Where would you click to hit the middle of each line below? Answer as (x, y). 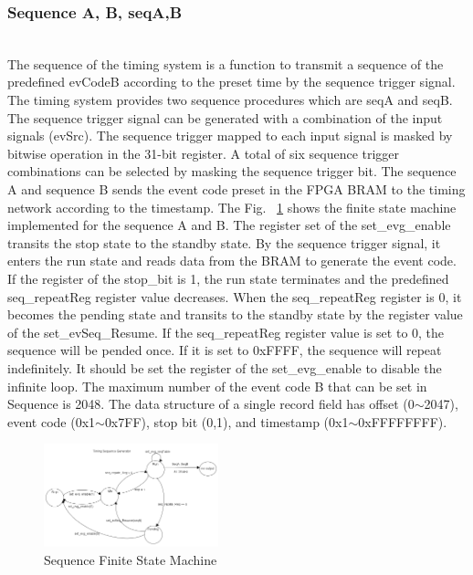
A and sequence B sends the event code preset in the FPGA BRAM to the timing (236, 188)
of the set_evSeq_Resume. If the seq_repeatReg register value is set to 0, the (226, 332)
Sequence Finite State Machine (131, 559)
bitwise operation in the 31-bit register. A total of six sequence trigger (204, 153)
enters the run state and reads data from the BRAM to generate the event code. (232, 261)
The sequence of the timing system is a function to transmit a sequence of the (226, 63)
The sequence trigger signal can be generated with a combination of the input (225, 117)
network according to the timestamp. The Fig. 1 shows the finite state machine (232, 207)
